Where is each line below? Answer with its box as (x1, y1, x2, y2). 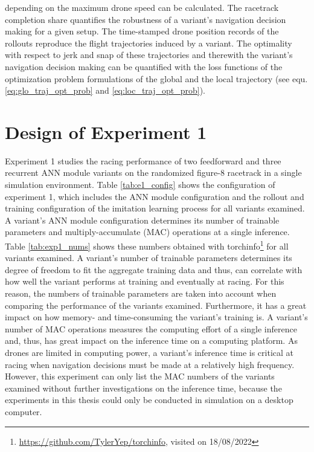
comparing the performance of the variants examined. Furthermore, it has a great (5, 299, 307, 311)
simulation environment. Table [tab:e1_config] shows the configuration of (5, 178, 275, 191)
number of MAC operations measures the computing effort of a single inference (5, 322, 297, 335)
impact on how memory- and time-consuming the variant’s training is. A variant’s (5, 311, 308, 323)
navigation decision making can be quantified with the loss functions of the (5, 60, 283, 73)
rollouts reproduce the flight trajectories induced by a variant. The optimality (5, 36, 292, 49)
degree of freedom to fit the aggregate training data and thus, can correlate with (5, 263, 303, 276)
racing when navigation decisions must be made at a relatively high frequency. (5, 358, 295, 370)
